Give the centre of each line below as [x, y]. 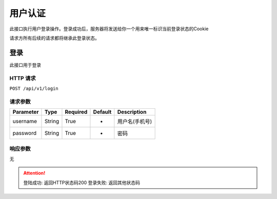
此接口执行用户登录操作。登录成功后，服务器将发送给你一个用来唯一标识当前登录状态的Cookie [109, 29]
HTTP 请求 [23, 78]
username [25, 122]
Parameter [26, 112]
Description [132, 112]
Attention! [34, 173]
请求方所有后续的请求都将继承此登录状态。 [54, 38]
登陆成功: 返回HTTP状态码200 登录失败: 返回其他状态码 [82, 183]
